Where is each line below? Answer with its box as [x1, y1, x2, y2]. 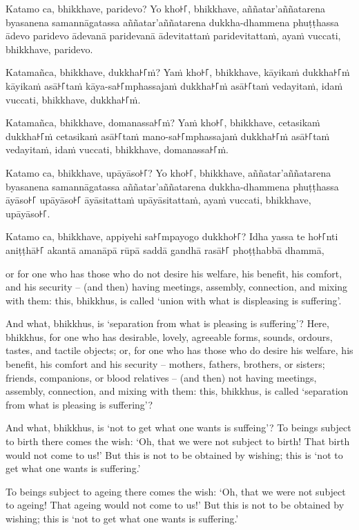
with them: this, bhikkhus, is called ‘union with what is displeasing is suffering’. [6, 293, 342, 307]
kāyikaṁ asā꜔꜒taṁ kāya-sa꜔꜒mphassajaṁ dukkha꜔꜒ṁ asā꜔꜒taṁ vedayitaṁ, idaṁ [6, 78, 343, 92]
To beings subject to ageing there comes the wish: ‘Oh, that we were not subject [6, 484, 346, 498]
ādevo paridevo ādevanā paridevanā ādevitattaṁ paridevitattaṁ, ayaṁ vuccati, [6, 28, 341, 43]
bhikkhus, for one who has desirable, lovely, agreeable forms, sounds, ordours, [6, 329, 333, 344]
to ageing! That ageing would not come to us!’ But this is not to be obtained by [6, 498, 345, 512]
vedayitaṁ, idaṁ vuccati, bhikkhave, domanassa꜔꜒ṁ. [6, 142, 229, 157]
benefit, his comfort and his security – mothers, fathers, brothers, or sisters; [6, 357, 325, 371]
